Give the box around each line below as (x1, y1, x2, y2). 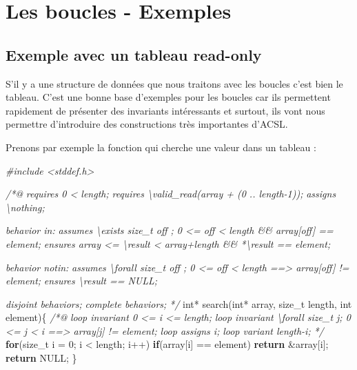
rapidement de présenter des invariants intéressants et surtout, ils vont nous (6, 103, 325, 117)
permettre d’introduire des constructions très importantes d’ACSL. (6, 117, 288, 131)
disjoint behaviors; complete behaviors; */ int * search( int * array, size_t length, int (6, 296, 352, 311)
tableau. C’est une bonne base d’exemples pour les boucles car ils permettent (6, 90, 331, 104)
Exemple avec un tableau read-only (6, 43, 262, 65)
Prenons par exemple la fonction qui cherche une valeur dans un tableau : (6, 139, 316, 154)
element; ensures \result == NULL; (6, 273, 158, 288)
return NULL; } (6, 351, 77, 365)
